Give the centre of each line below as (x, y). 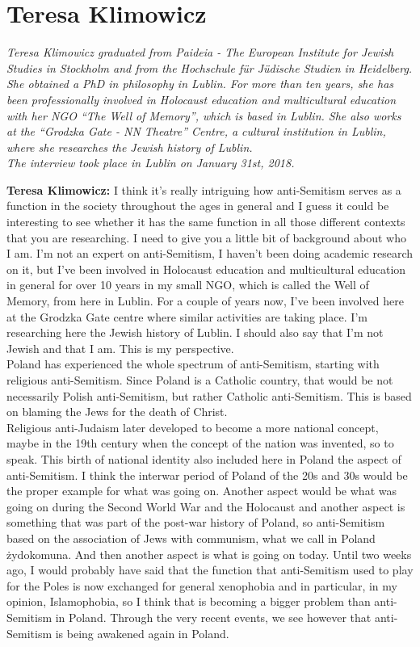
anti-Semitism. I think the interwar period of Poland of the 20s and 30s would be (207, 475)
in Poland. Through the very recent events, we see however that (213, 617)
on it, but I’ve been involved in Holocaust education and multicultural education (206, 269)
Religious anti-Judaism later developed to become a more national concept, (193, 427)
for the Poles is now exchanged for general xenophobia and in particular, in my (202, 585)
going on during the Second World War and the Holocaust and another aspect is (206, 506)
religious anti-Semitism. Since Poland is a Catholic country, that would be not (200, 380)
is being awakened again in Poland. (142, 633)
